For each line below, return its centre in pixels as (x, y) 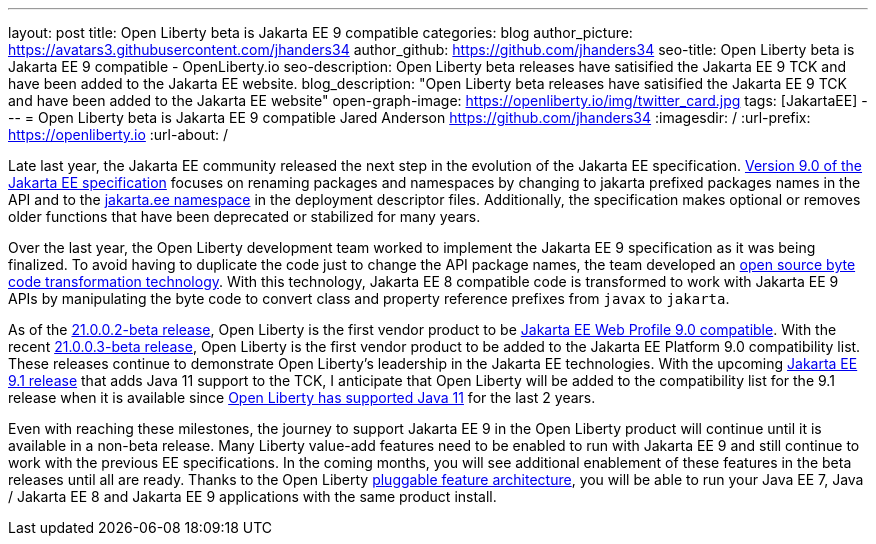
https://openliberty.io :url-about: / (118, 134)
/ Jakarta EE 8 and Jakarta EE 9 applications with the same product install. (252, 496)
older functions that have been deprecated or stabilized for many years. (244, 216)
